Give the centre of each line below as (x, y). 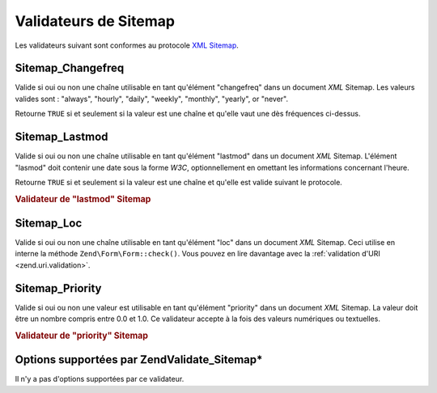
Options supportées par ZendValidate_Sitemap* (139, 360)
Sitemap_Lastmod (62, 137)
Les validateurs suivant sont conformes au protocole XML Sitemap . (127, 45)
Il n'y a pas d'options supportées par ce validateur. (100, 379)
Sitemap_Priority (58, 288)
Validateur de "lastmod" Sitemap (83, 199)
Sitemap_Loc (49, 223)
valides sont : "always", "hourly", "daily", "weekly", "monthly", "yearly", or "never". (152, 99)
